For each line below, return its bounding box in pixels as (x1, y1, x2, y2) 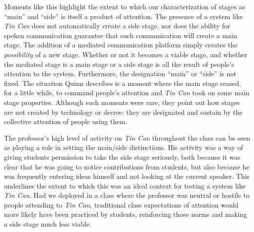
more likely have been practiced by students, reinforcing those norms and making (4, 209, 247, 219)
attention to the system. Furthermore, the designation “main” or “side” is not (4, 68, 236, 79)
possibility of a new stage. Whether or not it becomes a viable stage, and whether (4, 49, 248, 59)
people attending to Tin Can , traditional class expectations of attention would (4, 199, 239, 210)
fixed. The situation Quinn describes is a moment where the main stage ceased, (4, 78, 241, 88)
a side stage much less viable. (4, 219, 91, 229)
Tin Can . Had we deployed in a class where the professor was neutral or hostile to (4, 190, 250, 200)
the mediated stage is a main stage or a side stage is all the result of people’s (4, 59, 234, 69)
